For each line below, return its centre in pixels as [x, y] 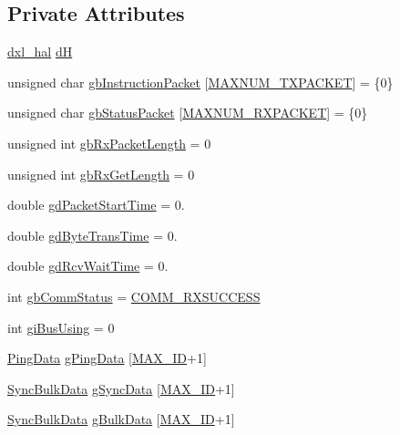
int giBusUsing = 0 [61, 327]
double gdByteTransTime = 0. [92, 235]
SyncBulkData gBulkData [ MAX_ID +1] [121, 419]
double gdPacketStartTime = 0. [96, 205]
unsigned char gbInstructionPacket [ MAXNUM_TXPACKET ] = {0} [200, 82]
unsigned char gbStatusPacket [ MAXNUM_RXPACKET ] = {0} [188, 113]
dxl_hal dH [40, 52]
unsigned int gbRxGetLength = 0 [101, 174]
